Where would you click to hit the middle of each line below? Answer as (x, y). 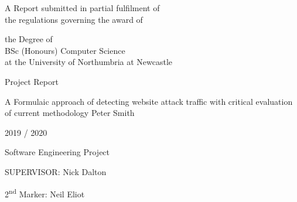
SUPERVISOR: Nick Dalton (56, 171)
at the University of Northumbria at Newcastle (89, 62)
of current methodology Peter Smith (70, 113)
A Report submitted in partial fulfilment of (82, 8)
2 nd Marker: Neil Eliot (45, 193)
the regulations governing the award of (74, 19)
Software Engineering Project (57, 152)
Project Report (32, 81)
